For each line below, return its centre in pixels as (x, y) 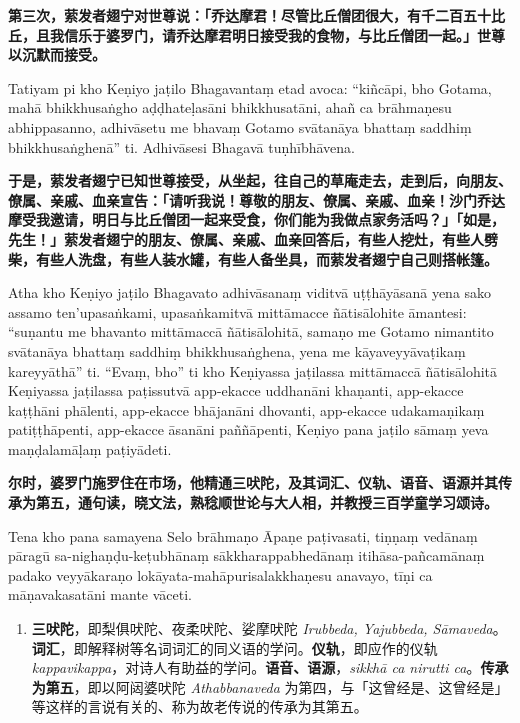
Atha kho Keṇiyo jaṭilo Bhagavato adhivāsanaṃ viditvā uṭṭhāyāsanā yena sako (250, 292)
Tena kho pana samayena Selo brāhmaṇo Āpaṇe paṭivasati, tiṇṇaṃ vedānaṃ (243, 535)
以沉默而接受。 (57, 54)
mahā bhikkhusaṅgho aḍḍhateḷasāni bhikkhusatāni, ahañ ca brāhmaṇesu (230, 107)
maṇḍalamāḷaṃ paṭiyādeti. (90, 448)
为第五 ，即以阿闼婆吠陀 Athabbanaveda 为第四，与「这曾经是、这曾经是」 (270, 686)
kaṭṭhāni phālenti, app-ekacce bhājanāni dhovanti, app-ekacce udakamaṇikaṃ (246, 409)
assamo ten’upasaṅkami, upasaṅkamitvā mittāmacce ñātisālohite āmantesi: (237, 311)
